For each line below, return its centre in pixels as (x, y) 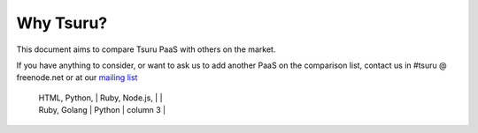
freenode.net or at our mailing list (77, 78)
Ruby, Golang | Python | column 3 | (102, 110)
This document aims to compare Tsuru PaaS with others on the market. (146, 49)
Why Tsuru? (62, 23)
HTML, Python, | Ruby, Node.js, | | (100, 98)
